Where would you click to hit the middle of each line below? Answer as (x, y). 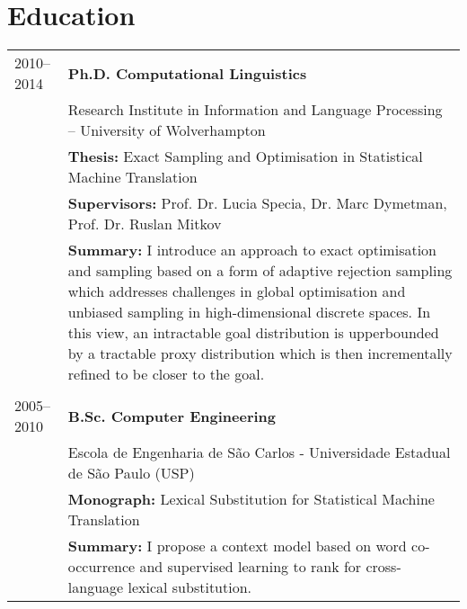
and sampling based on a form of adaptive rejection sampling (260, 271)
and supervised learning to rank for (251, 567)
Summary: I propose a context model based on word (237, 546)
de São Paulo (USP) (131, 473)
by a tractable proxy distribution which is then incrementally (260, 354)
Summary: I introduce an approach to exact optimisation (252, 250)
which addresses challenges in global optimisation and (237, 291)
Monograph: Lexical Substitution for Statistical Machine (251, 499)
